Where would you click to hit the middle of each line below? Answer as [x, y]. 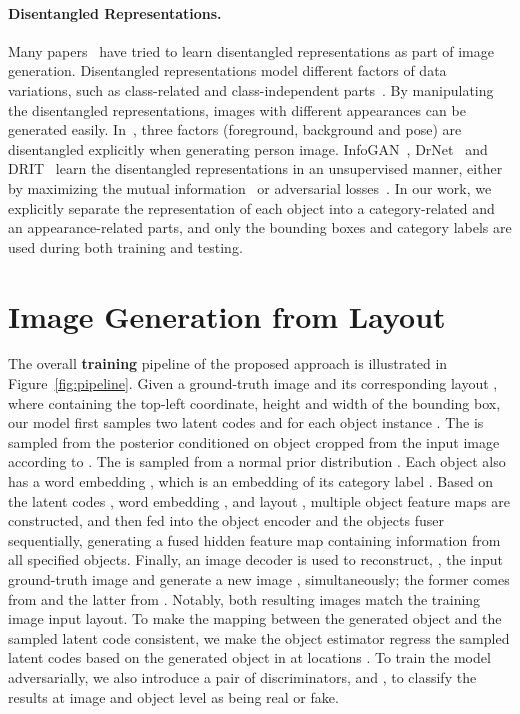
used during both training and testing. [125, 246]
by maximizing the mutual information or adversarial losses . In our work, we [250, 187]
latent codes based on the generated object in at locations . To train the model [249, 657]
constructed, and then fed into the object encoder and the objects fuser [226, 520]
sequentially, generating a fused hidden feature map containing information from [254, 539]
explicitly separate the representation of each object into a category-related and [251, 207]
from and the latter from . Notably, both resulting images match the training [244, 598]
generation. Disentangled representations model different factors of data [227, 70]
